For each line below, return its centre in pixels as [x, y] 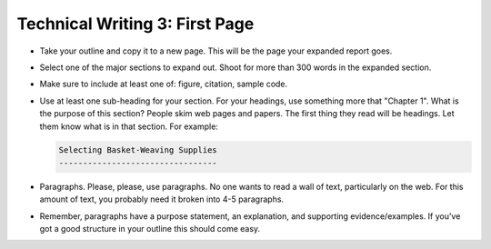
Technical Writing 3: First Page [135, 24]
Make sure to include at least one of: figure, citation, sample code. [164, 84]
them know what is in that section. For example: [129, 126]
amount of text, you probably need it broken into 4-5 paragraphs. [162, 199]
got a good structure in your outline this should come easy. [150, 229]
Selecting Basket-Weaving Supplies [138, 150]
